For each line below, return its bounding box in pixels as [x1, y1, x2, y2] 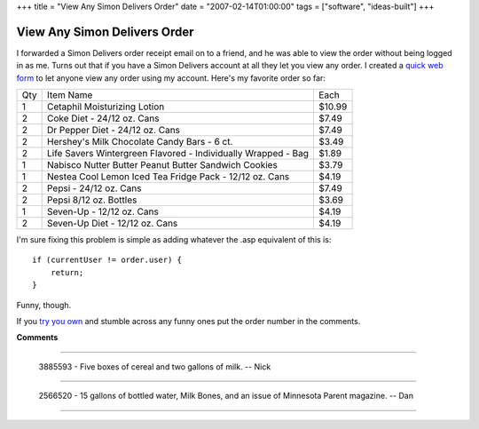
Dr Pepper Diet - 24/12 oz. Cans [46, 124, 181, 137]
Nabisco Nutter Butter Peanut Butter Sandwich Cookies [46, 159, 279, 171]
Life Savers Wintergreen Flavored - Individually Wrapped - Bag [46, 147, 310, 160]
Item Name [46, 89, 93, 101]
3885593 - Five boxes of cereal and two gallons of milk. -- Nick [38, 361, 271, 372]
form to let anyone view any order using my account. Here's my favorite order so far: [16, 72, 326, 83]
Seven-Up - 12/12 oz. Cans [46, 205, 159, 218]
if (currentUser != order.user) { [32, 255, 182, 266]
